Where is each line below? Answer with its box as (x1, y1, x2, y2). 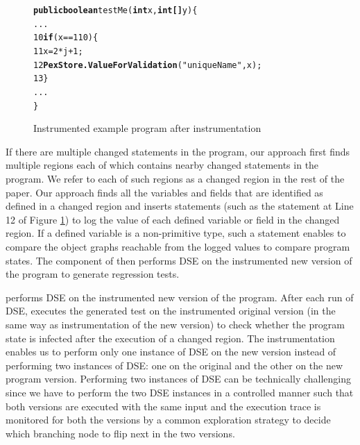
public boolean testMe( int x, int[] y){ (33, 6, 198, 15)
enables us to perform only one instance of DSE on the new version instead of (6, 344, 336, 359)
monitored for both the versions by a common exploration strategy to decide (6, 412, 331, 427)
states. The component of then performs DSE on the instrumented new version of (6, 253, 352, 267)
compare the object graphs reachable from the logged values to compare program (6, 240, 350, 253)
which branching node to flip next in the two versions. (6, 426, 235, 440)
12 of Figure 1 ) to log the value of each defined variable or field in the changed (6, 212, 340, 226)
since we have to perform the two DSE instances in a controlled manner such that (6, 385, 354, 399)
